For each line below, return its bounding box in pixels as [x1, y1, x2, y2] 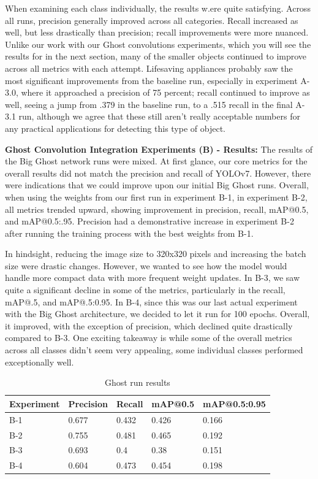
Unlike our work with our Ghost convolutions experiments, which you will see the [5, 37, 311, 50]
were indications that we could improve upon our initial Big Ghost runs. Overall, [5, 178, 309, 191]
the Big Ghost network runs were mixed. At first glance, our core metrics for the [5, 155, 308, 167]
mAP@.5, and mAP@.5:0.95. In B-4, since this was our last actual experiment [5, 295, 298, 308]
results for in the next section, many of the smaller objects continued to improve [5, 50, 307, 63]
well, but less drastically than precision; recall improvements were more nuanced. [5, 26, 309, 39]
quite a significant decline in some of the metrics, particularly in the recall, [5, 283, 286, 296]
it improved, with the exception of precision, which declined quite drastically [5, 319, 293, 332]
